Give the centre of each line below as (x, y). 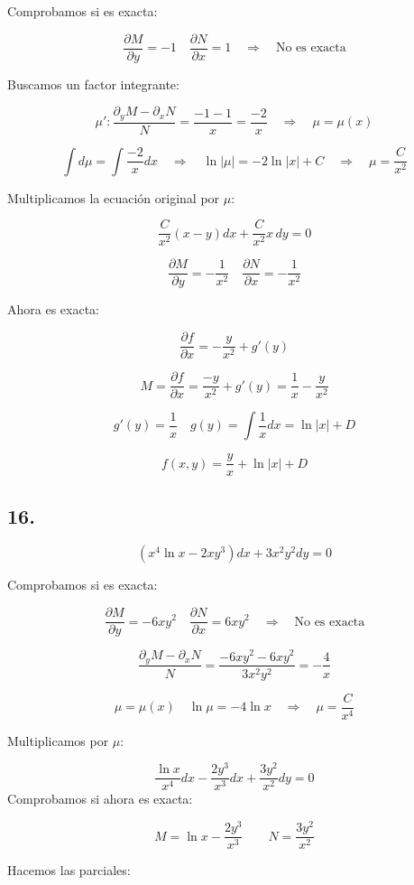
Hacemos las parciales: (69, 870)
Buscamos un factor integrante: (93, 84)
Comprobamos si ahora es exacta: (100, 799)
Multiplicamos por (58, 740)
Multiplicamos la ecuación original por (114, 197)
